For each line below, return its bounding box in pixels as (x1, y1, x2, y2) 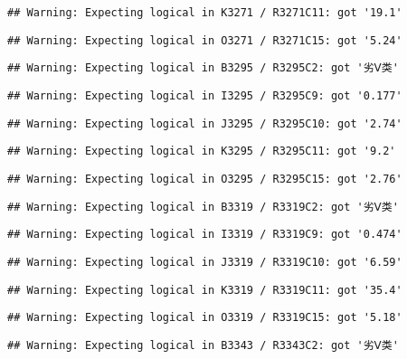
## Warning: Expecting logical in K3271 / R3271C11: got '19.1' (7, 6, 402, 19)
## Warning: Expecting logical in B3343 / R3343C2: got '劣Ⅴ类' (7, 338, 399, 352)
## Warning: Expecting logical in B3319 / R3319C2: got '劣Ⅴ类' (7, 200, 399, 213)
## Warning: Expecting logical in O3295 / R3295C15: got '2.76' (7, 172, 402, 185)
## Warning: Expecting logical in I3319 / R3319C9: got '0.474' (7, 228, 402, 241)
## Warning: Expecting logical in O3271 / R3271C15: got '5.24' (7, 33, 402, 47)
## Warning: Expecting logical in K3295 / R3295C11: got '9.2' (7, 145, 396, 158)
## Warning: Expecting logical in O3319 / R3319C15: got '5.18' (7, 311, 402, 325)
